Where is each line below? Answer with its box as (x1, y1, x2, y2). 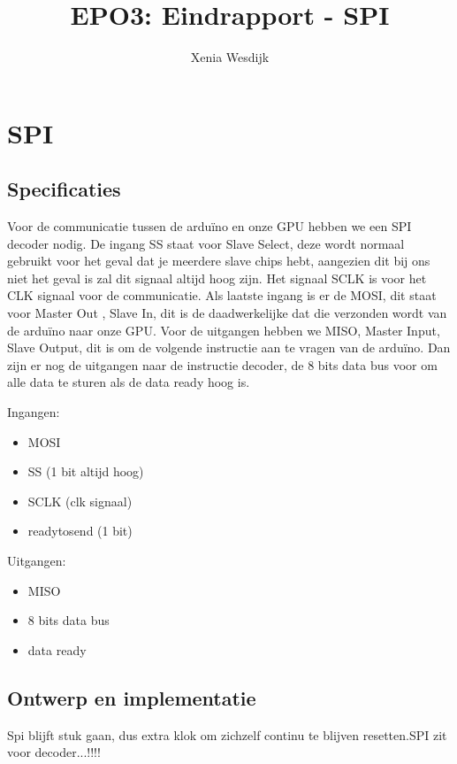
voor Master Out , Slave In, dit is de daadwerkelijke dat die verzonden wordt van (7, 304, 447, 322)
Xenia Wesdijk (190, 48, 270, 66)
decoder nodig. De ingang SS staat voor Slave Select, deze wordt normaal (7, 234, 405, 252)
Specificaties (7, 175, 121, 203)
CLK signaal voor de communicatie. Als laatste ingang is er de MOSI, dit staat (7, 286, 437, 305)
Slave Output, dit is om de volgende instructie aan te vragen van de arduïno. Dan (7, 338, 451, 357)
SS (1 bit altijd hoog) (27, 462, 144, 481)
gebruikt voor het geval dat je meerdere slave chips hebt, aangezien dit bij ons (7, 251, 430, 270)
